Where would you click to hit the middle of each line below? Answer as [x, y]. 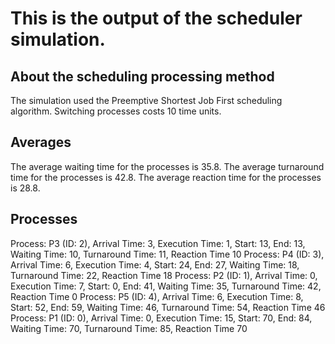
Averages [41, 142]
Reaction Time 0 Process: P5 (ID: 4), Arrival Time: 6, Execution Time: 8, [157, 296]
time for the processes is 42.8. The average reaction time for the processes [166, 177]
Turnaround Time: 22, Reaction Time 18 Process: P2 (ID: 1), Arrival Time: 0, [164, 275]
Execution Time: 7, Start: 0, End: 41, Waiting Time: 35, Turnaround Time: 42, [166, 286]
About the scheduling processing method [142, 76]
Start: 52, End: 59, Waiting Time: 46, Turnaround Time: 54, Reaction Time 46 [168, 307]
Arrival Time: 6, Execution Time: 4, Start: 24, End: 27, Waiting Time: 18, [155, 264]
